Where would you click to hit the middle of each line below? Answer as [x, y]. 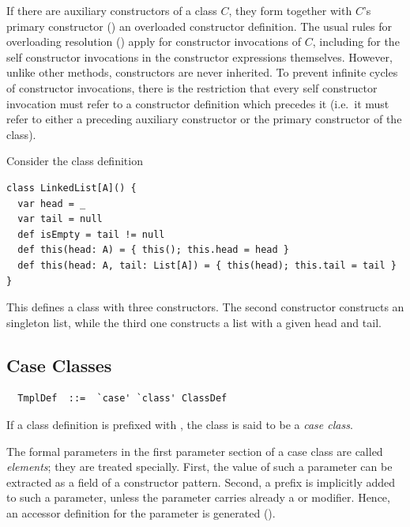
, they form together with [290, 10]
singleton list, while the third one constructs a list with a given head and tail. [194, 322]
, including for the [356, 41]
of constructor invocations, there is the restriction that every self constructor [192, 87]
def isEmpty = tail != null [91, 234]
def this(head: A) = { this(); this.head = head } [153, 250]
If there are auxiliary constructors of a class [112, 10]
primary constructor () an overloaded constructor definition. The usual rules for [199, 26]
